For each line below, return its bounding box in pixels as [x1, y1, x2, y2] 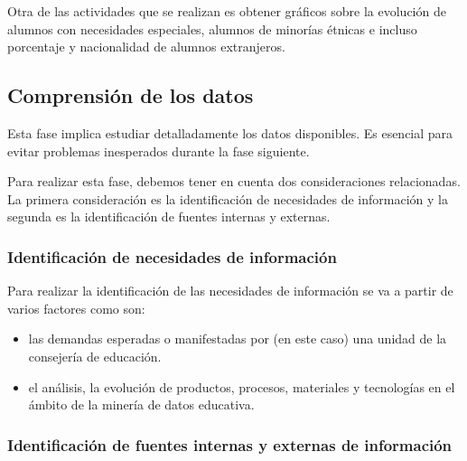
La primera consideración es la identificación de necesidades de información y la [7, 189, 448, 208]
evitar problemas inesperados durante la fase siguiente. [7, 141, 310, 160]
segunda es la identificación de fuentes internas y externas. [7, 207, 331, 226]
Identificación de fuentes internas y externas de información [7, 433, 453, 456]
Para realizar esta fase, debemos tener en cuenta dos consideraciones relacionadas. [7, 172, 461, 191]
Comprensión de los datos [7, 81, 254, 109]
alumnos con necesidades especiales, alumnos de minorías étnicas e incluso [7, 19, 417, 38]
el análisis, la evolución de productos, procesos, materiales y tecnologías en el [28, 377, 455, 396]
